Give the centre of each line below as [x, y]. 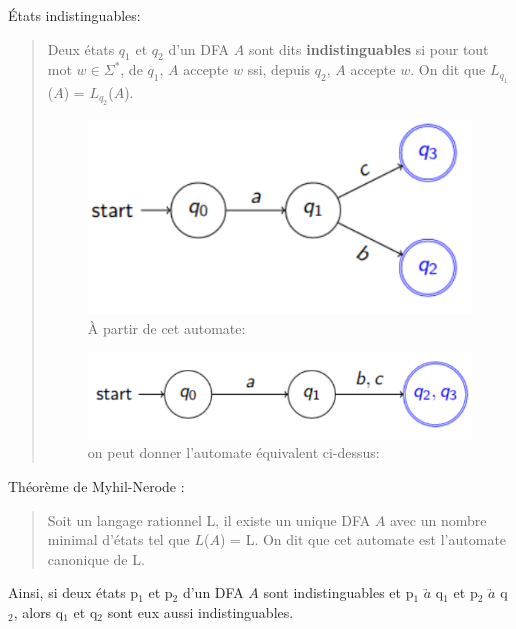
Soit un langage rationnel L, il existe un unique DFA [209, 519]
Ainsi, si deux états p [73, 592]
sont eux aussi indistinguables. [200, 611]
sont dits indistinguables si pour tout [368, 48]
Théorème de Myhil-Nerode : [96, 486]
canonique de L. [96, 558]
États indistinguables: [74, 15]
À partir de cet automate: [166, 327]
